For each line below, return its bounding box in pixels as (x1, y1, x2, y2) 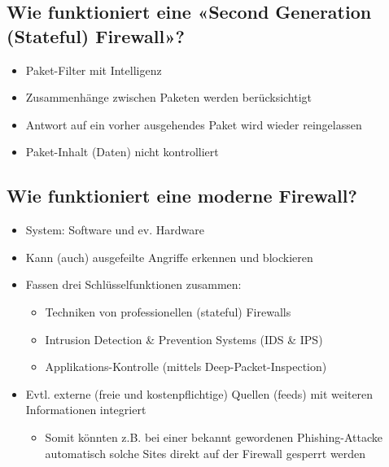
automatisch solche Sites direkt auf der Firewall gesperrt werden (45, 444, 366, 461)
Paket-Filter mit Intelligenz (25, 61, 162, 78)
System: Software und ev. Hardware (25, 221, 204, 238)
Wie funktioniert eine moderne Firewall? (7, 183, 357, 208)
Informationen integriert (25, 401, 146, 418)
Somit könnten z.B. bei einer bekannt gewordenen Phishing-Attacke (45, 428, 382, 445)
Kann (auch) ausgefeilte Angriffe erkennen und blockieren (25, 248, 313, 265)
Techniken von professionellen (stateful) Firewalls (45, 303, 291, 320)
